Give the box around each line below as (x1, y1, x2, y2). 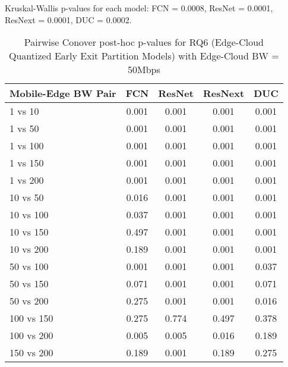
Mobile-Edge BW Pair (10, 86, 116, 101)
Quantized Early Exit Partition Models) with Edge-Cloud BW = (9, 49, 279, 63)
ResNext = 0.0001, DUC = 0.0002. (5, 13, 132, 26)
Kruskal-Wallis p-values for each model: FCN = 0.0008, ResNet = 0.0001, (5, 2, 273, 14)
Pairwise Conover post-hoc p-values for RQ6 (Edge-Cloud (24, 35, 264, 49)
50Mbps (127, 62, 160, 77)
